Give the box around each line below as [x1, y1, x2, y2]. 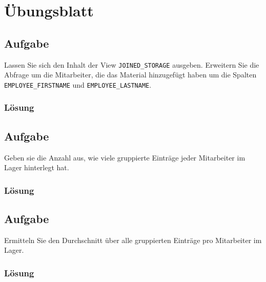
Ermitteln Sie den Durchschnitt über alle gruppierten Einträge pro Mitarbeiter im [4, 234, 262, 245]
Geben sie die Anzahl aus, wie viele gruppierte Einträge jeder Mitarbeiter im [4, 152, 245, 163]
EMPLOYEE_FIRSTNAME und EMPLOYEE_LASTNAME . [4, 79, 152, 90]
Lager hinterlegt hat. [4, 162, 69, 173]
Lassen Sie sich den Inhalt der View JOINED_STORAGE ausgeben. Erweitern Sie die [4, 59, 259, 70]
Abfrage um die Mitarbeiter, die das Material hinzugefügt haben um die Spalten [4, 69, 257, 80]
